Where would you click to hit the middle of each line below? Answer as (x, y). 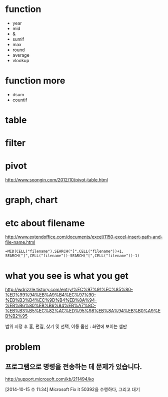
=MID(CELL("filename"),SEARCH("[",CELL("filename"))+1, (64, 252)
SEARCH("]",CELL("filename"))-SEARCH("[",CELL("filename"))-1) (72, 256)
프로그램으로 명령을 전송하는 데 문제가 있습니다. (74, 367)
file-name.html (20, 242)
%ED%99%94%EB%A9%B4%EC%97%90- (51, 295)
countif (20, 100)
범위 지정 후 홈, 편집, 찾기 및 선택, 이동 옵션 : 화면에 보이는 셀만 (66, 326)
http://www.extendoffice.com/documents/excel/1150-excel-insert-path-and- (84, 237)
